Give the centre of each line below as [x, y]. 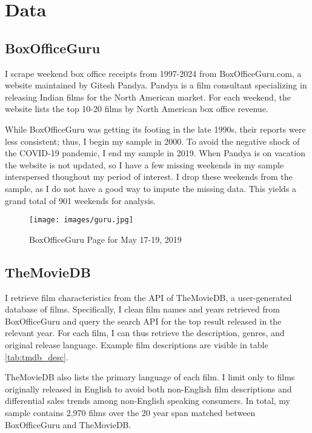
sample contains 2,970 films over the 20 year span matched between [130, 412]
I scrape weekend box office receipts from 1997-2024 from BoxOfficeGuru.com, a [153, 73]
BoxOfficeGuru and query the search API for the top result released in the [143, 321]
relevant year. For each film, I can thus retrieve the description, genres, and [145, 333]
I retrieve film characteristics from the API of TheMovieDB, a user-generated [148, 297]
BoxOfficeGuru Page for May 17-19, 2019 [105, 239]
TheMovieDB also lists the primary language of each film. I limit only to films [150, 377]
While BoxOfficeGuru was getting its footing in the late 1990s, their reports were [155, 129]
